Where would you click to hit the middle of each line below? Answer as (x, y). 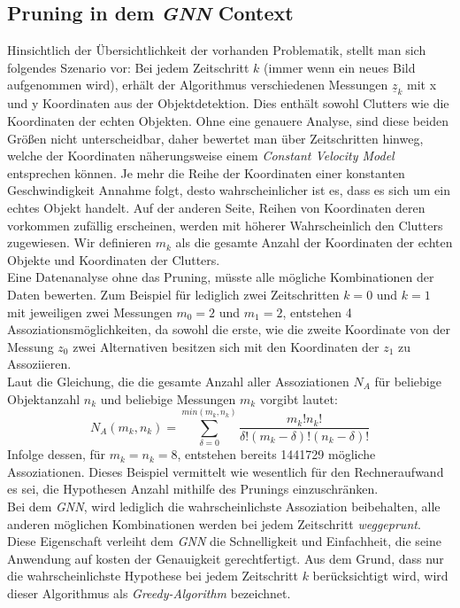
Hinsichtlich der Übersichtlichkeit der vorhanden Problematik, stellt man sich (217, 50)
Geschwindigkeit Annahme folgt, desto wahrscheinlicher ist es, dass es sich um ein (229, 190)
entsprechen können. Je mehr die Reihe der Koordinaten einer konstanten (206, 172)
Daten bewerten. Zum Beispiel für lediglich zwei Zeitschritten (173, 294)
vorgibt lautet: (299, 398)
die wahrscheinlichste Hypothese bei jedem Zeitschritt (153, 576)
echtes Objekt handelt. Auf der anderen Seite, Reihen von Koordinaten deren (216, 207)
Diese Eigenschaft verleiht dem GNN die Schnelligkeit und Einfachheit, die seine (224, 541)
